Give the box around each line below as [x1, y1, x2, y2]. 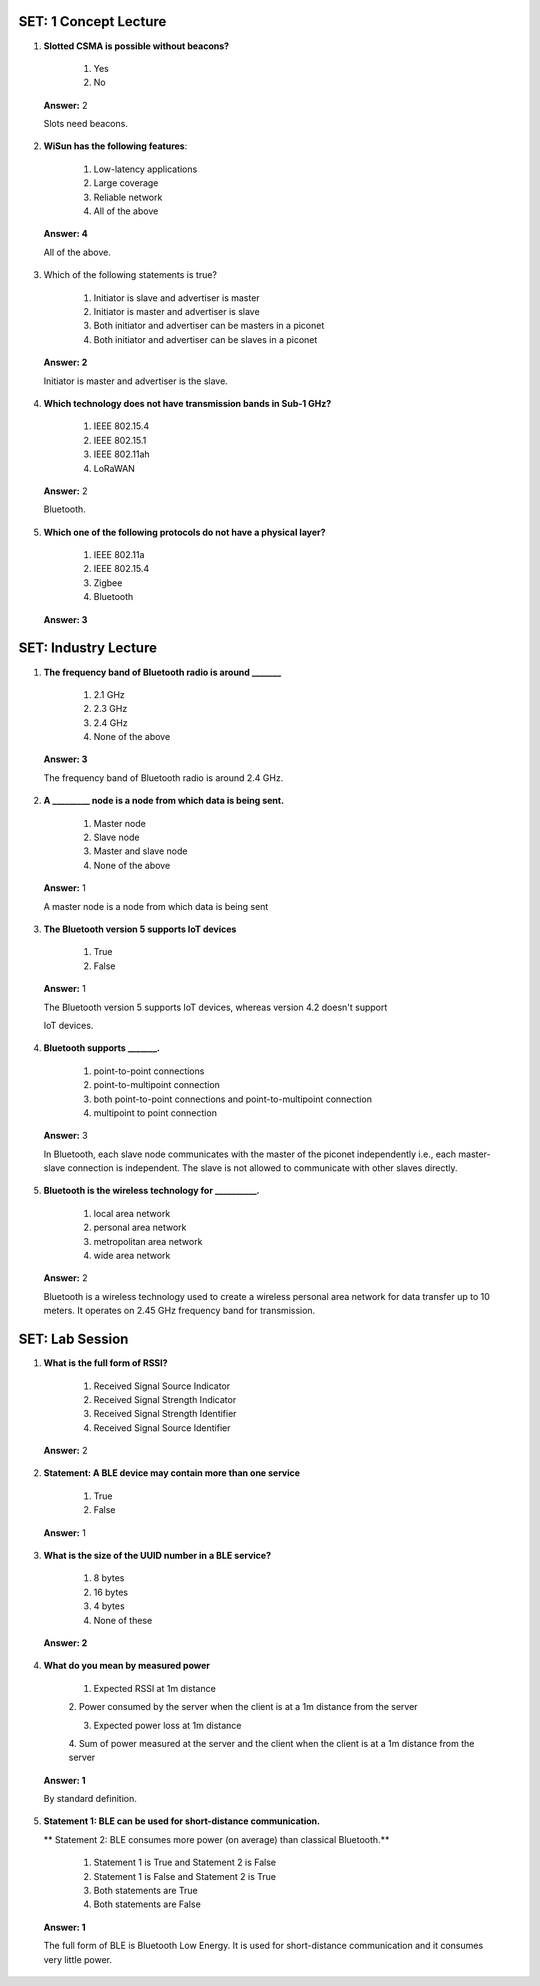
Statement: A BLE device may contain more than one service [43, 1467, 300, 1479]
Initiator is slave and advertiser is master [93, 291, 260, 304]
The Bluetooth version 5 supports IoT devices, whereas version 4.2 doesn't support [43, 1001, 388, 1013]
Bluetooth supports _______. [43, 1042, 160, 1054]
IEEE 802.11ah [93, 448, 150, 460]
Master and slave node [93, 845, 188, 857]
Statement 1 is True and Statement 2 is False [93, 1856, 277, 1869]
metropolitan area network [93, 1235, 203, 1247]
